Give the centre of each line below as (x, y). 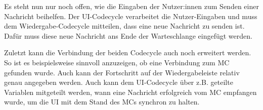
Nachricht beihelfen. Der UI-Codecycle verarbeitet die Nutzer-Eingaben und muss (131, 16)
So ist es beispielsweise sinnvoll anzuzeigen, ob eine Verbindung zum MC (117, 62)
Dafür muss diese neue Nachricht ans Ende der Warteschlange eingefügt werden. (128, 35)
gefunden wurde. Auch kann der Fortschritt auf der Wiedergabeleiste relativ (122, 72)
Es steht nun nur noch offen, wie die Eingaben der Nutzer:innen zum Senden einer (131, 6)
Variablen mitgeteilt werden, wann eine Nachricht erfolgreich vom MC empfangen (130, 92)
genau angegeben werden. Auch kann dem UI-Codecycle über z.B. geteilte (119, 82)
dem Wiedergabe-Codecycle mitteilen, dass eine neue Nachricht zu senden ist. (124, 26)
